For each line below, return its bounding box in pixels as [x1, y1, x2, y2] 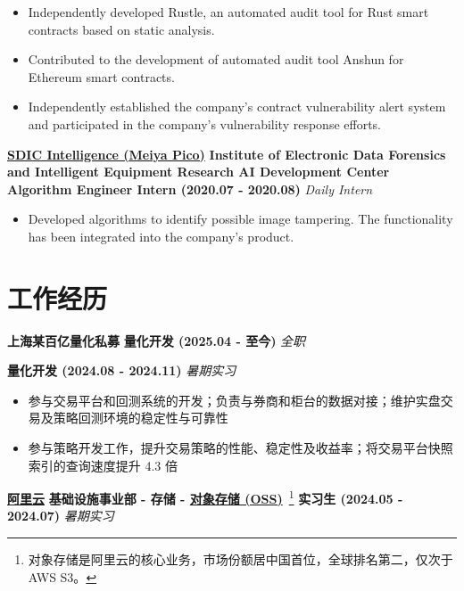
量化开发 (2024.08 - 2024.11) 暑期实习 [7, 361, 236, 380]
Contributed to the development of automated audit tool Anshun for [28, 50, 404, 69]
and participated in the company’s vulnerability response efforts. [28, 114, 382, 133]
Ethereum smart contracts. [28, 67, 175, 86]
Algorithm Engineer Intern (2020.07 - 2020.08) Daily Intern [7, 179, 373, 198]
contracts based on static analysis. [28, 20, 215, 38]
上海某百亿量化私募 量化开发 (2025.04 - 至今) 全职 [7, 331, 306, 349]
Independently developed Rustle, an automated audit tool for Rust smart [28, 3, 429, 21]
